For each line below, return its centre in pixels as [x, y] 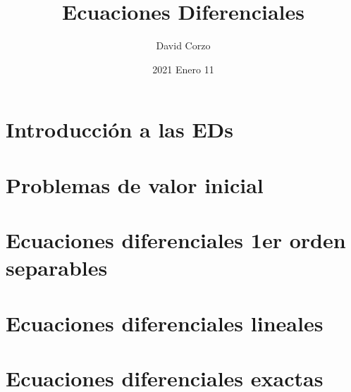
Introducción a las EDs [120, 129]
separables [57, 268]
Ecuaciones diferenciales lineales [165, 323]
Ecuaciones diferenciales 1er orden [176, 240]
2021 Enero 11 [183, 69]
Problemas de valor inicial [135, 184]
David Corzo [183, 45]
